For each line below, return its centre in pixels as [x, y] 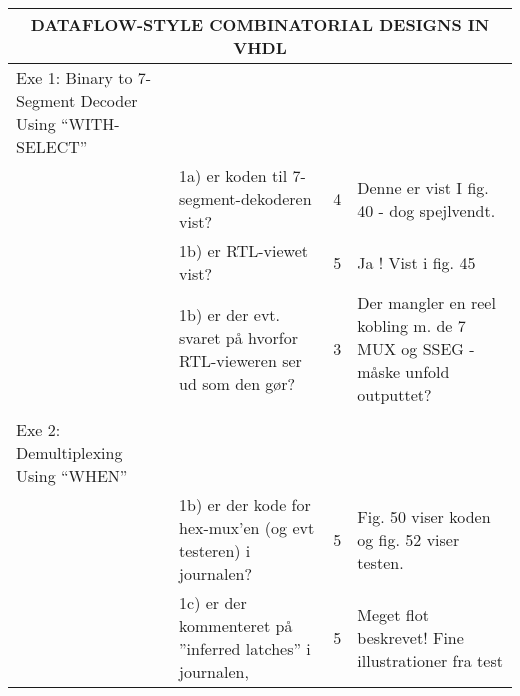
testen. [380, 562]
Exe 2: [38, 429]
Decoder [109, 100]
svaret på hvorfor [238, 337]
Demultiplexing [69, 452]
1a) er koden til [233, 175]
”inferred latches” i [245, 648]
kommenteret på [236, 625]
